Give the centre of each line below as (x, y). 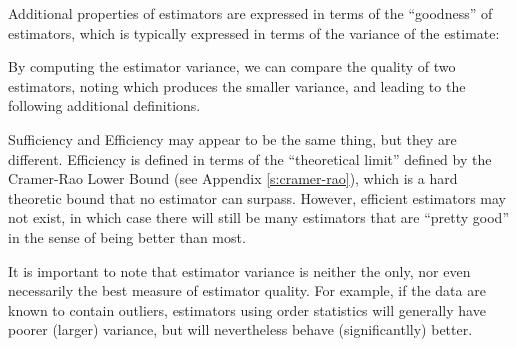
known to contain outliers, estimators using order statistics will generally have (247, 309)
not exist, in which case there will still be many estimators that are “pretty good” (259, 217)
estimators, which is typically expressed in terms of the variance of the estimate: (254, 32)
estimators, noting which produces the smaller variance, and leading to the (237, 85)
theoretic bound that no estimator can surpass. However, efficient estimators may (257, 197)
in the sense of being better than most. (127, 236)
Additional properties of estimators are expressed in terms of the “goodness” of (250, 13)
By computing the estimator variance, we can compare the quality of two (232, 66)
